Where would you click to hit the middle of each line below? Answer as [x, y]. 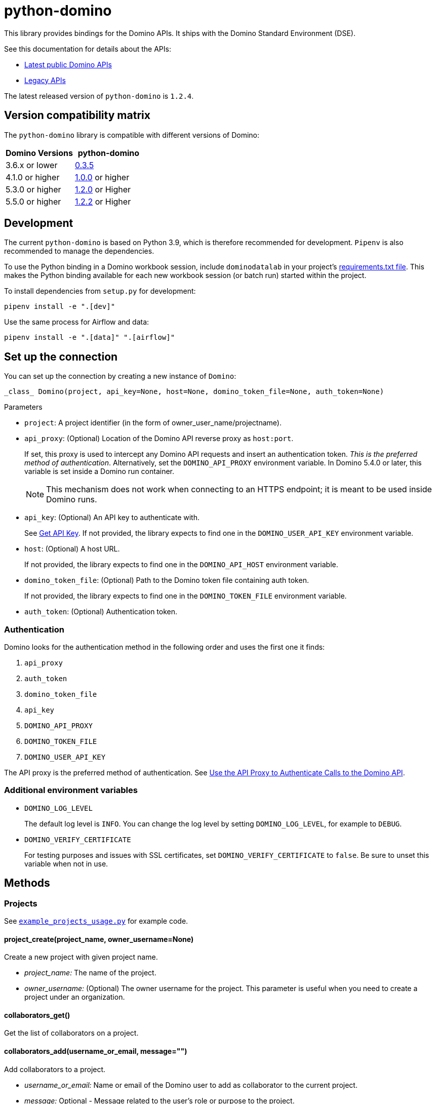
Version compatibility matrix [77, 115]
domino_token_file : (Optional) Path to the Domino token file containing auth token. [167, 580]
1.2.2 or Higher [103, 201]
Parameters [23, 407]
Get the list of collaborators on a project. [71, 1033]
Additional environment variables [71, 790]
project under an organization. [75, 997]
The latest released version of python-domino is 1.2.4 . [99, 96]
